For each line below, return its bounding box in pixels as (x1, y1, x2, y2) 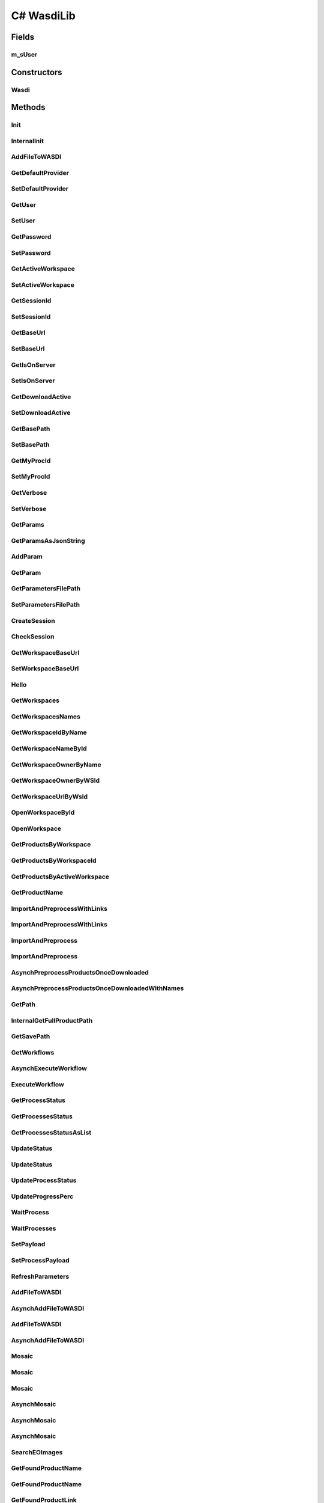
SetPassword (11, 248, 51, 257)
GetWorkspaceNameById (11, 744, 87, 753)
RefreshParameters (11, 1272, 70, 1281)
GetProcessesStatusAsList (11, 1128, 92, 1136)
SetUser (11, 216, 35, 225)
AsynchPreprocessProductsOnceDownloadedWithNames (11, 984, 184, 993)
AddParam (11, 553, 43, 561)
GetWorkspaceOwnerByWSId (11, 776, 100, 785)
